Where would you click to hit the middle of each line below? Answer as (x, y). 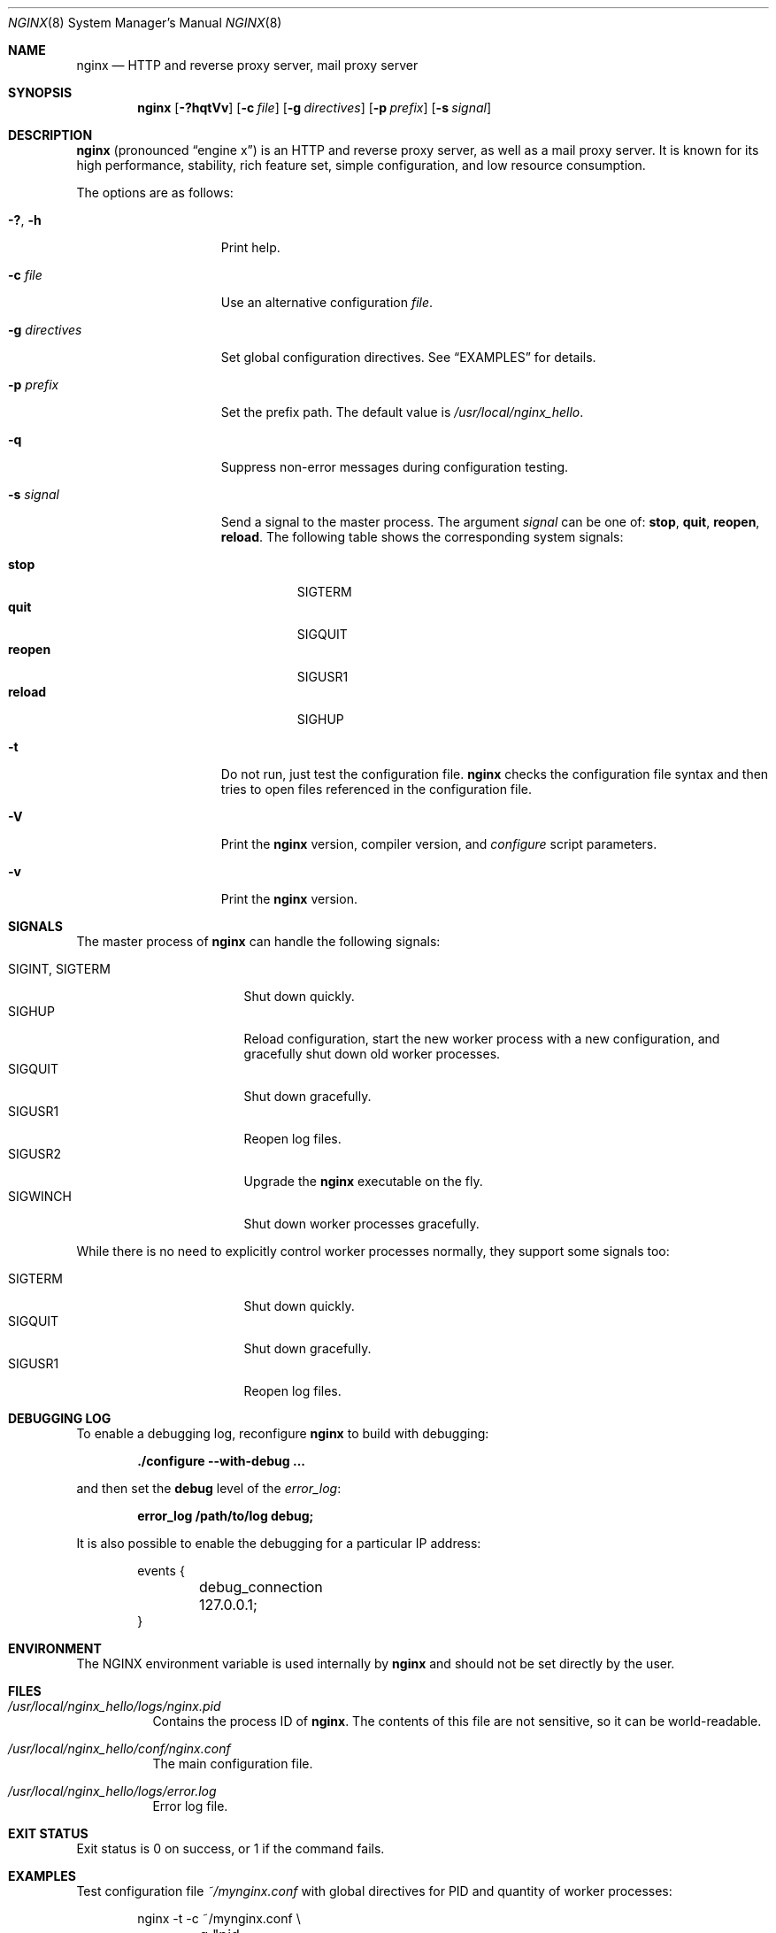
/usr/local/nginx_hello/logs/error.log (112, 1791)
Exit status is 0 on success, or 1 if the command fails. (230, 1848)
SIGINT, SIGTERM (59, 969)
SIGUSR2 (35, 1154)
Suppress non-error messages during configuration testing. (395, 467)
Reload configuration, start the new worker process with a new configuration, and (482, 1039)
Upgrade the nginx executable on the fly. (363, 1181)
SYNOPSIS (40, 92)
